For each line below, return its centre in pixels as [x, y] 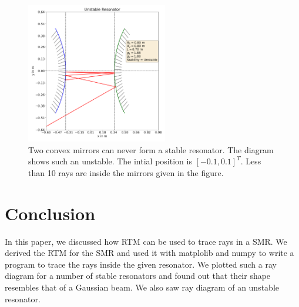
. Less [251, 161]
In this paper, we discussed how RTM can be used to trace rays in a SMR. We [146, 241]
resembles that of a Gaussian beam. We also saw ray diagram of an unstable [142, 287]
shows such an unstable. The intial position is [110, 161]
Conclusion [50, 213]
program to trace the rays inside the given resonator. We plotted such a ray [141, 264]
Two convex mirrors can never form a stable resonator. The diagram [151, 149]
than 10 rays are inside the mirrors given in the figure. [126, 172]
